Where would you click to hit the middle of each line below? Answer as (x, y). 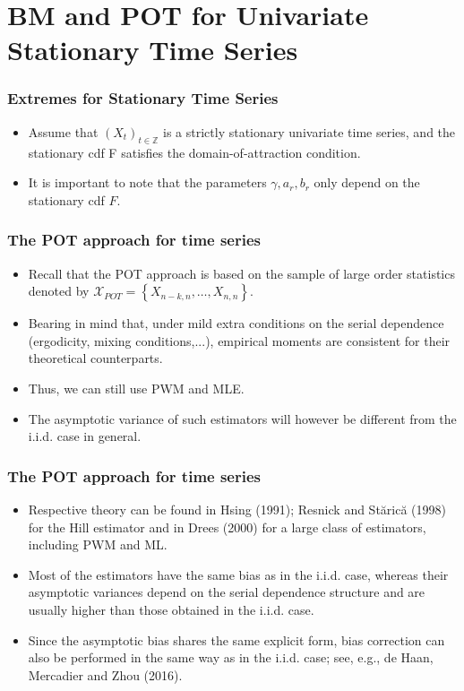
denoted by (59, 291)
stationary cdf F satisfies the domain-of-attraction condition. (194, 152)
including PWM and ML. (98, 544)
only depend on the (367, 182)
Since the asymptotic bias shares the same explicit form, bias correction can (236, 639)
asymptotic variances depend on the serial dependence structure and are (227, 592)
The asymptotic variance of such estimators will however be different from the (242, 418)
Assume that (63, 131)
